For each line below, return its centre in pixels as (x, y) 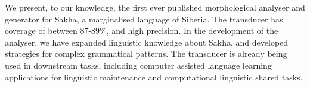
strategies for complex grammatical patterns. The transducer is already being (146, 54)
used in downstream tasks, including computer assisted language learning (138, 65)
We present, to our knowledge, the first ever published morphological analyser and (155, 7)
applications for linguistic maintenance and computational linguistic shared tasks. (154, 77)
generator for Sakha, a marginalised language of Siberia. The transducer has (144, 19)
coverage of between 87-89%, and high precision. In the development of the (142, 30)
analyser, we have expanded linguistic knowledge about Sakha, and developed (147, 42)
